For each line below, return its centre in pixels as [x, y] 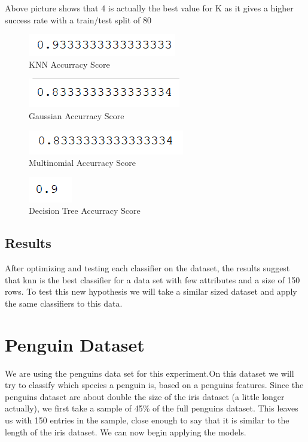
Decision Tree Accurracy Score [85, 211]
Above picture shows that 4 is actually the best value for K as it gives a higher [149, 8]
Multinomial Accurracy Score [83, 163]
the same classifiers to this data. [64, 303]
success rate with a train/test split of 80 [78, 19]
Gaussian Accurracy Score [77, 115]
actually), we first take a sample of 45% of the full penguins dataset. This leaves [152, 408]
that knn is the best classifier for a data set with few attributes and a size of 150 [153, 279]
